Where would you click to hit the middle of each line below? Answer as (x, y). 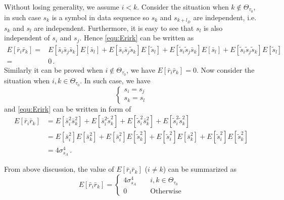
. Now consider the (225, 69)
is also (213, 28)
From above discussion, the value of (59, 169)
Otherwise (166, 192)
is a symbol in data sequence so (101, 17)
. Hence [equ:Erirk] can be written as (137, 38)
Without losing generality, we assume (62, 7)
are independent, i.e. (225, 17)
